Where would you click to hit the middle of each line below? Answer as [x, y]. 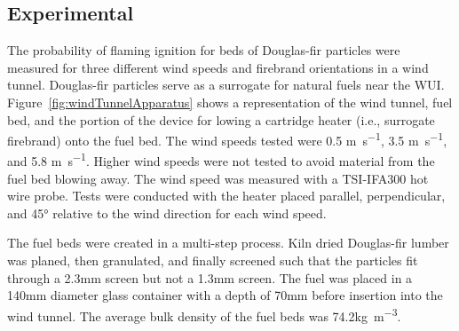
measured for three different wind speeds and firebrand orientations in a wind [218, 67]
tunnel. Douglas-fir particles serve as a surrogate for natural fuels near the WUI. [226, 85]
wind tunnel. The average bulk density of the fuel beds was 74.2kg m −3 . [204, 314]
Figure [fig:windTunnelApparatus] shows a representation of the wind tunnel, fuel [230, 102]
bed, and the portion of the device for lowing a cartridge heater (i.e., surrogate [221, 119]
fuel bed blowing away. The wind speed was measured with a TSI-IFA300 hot [218, 178]
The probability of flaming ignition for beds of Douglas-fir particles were [204, 50]
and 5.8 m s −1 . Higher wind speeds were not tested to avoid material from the [221, 160]
